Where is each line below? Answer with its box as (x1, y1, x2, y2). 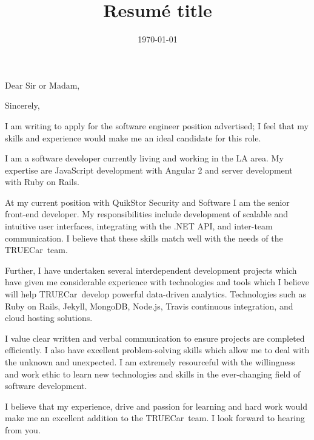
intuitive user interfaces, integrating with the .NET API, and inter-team (5, 220, 273, 232)
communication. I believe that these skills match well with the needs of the (5, 231, 283, 244)
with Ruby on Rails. (5, 175, 79, 188)
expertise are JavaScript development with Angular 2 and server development (5, 163, 293, 176)
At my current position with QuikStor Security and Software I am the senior (5, 195, 290, 208)
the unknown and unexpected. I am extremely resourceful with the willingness (5, 356, 295, 368)
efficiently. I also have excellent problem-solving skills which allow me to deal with (5, 344, 310, 356)
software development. (5, 379, 87, 392)
